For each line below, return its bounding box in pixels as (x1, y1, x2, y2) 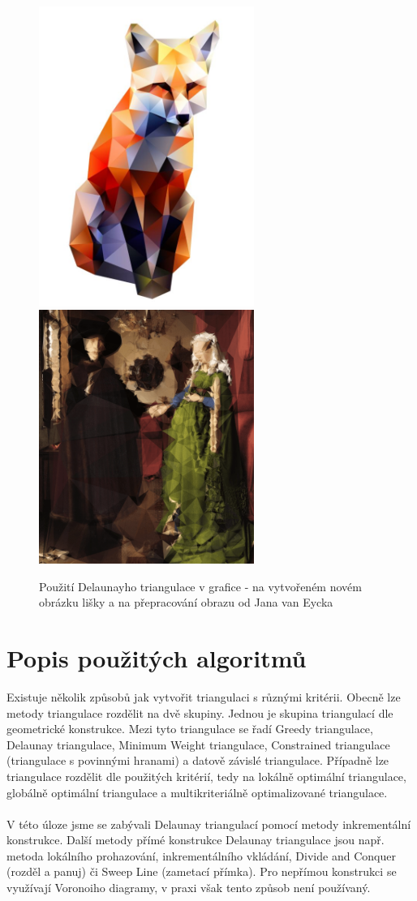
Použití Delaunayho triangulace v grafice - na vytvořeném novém (39, 577, 362, 594)
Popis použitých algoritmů (6, 641, 307, 674)
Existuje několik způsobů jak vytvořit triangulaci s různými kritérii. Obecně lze (6, 688, 401, 705)
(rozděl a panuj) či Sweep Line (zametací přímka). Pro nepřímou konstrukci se (6, 863, 397, 880)
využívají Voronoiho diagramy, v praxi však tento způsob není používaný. (6, 879, 371, 896)
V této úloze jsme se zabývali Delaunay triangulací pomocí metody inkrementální (6, 815, 411, 832)
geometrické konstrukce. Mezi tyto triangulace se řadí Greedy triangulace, (6, 720, 373, 737)
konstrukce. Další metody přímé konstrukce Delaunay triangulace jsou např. (6, 831, 385, 848)
